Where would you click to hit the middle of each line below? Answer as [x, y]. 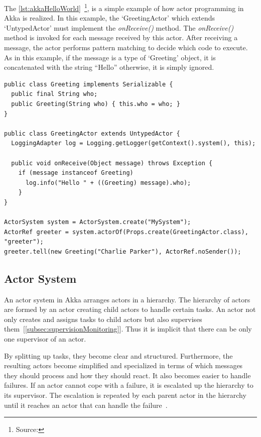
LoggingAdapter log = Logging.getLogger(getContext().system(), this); [134, 143]
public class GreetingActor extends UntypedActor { [92, 133]
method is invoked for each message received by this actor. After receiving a [121, 37]
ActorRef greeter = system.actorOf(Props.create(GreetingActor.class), [126, 232]
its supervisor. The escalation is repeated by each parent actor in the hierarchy [125, 395]
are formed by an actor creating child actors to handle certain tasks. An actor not [130, 309]
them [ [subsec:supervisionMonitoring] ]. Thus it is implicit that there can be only [128, 329]
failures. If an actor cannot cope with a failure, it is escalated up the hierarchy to [129, 385]
